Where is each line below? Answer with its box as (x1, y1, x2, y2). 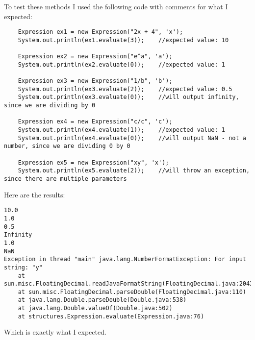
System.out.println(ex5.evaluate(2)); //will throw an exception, (18, 167, 250, 174)
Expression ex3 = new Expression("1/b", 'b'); (18, 77, 173, 85)
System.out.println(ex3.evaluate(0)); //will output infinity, (18, 94, 239, 101)
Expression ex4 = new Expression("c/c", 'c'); (18, 118, 173, 125)
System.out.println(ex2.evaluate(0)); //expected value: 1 (18, 61, 226, 68)
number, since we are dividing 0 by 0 (4, 143, 130, 150)
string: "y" (4, 264, 43, 271)
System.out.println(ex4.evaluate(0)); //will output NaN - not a (18, 134, 246, 142)
